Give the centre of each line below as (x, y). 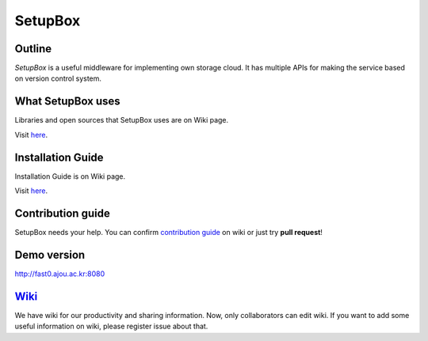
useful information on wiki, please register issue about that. (111, 326)
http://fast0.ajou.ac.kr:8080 (60, 274)
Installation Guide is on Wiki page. (70, 176)
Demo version (50, 254)
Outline (33, 49)
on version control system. (58, 78)
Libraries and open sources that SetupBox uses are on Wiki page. (122, 120)
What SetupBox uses (67, 102)
